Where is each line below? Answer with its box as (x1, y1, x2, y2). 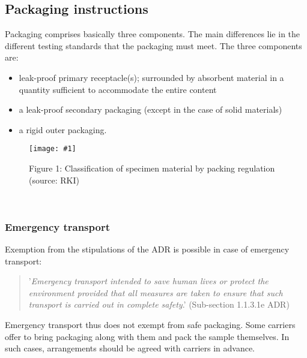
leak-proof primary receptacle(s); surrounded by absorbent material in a (19, 71, 284, 83)
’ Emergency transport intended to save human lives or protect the (28, 275, 269, 287)
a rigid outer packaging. (19, 123, 107, 136)
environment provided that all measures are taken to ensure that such (28, 286, 283, 299)
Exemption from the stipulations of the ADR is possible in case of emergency (5, 243, 290, 255)
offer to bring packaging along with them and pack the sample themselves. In (5, 330, 290, 342)
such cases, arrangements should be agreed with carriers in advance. (5, 342, 255, 354)
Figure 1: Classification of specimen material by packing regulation (29, 162, 275, 175)
